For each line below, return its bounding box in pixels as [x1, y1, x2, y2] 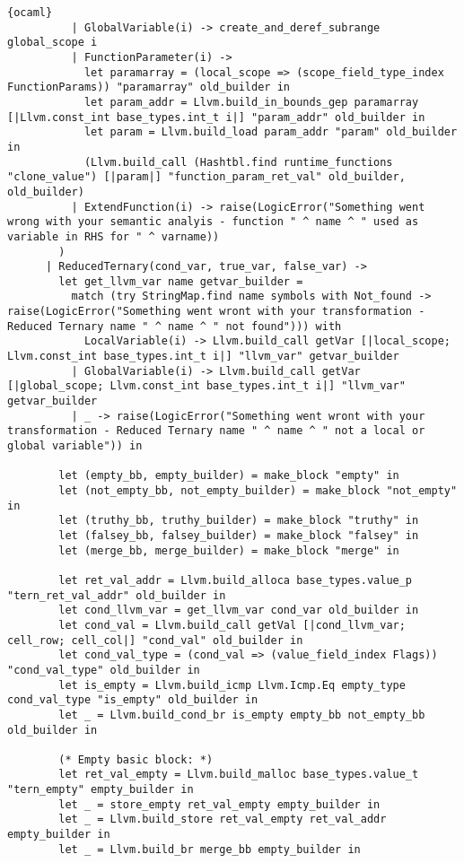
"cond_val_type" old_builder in [7, 663, 200, 676]
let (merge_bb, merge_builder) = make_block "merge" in [58, 544, 399, 557]
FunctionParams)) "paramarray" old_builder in [7, 81, 290, 94]
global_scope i [7, 36, 98, 49]
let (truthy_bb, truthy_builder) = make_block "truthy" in [58, 514, 419, 527]
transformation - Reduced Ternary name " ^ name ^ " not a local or [7, 424, 425, 438]
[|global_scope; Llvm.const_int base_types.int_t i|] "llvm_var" [7, 379, 406, 393]
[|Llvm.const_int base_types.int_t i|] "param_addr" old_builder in [7, 110, 425, 124]
